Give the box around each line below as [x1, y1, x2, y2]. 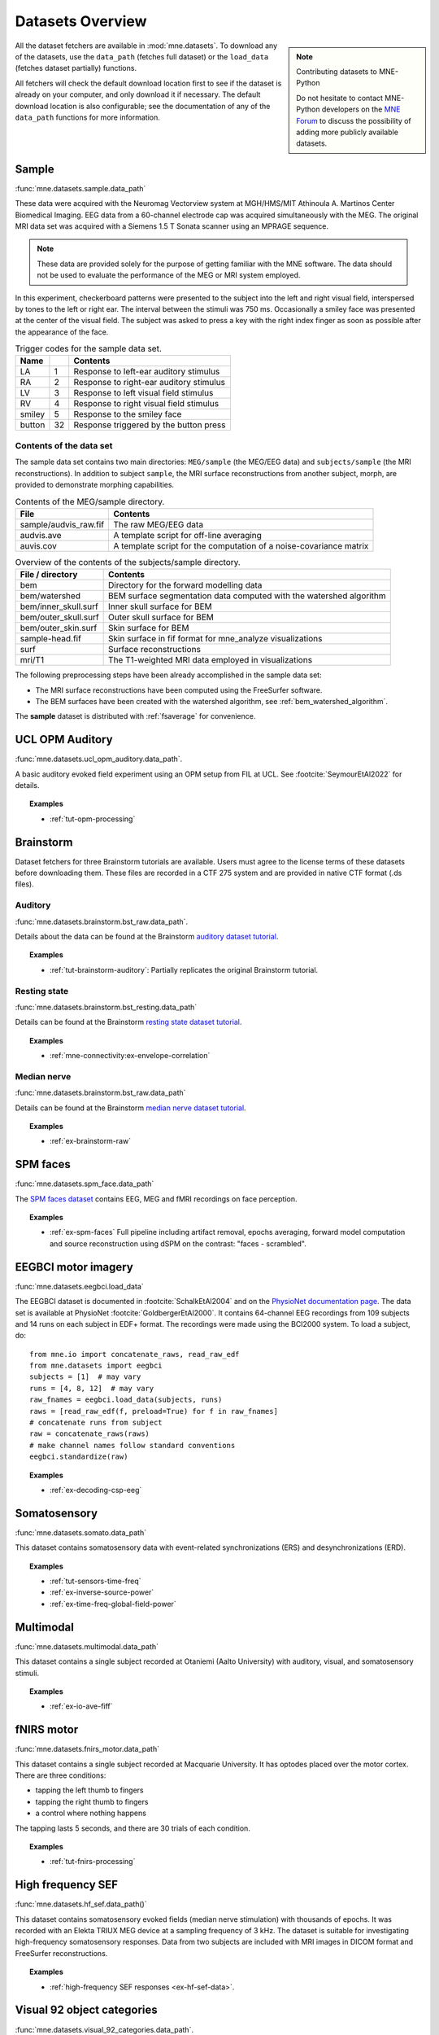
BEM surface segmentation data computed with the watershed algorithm [108, 590, 386, 602]
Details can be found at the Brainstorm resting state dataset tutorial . [15, 1017, 242, 1027]
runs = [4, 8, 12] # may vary [29, 1384, 154, 1393]
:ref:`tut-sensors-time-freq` [50, 1576, 141, 1586]
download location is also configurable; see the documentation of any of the [15, 101, 271, 111]
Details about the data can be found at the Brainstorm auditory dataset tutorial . [15, 931, 279, 941]
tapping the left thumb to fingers [35, 1785, 144, 1795]
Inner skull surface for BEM [108, 601, 212, 612]
